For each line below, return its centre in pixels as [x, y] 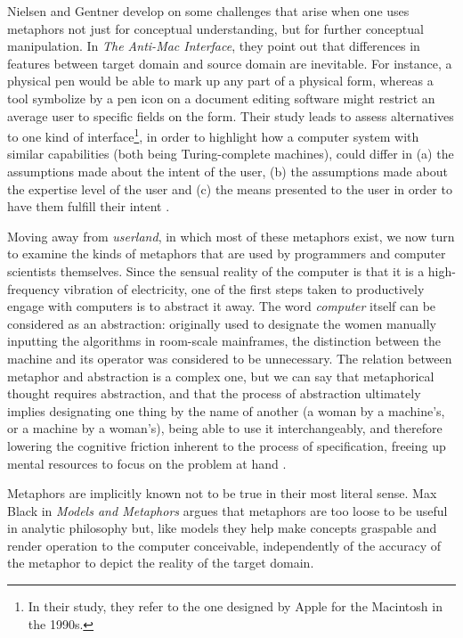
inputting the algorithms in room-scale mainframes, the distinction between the [224, 341]
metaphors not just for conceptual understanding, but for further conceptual [215, 28]
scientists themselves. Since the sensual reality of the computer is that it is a [216, 270]
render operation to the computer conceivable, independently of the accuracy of [224, 545]
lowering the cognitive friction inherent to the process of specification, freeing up [227, 445]
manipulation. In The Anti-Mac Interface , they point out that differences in [214, 46]
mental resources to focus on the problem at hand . [147, 463]
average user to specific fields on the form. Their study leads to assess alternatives [231, 115]
